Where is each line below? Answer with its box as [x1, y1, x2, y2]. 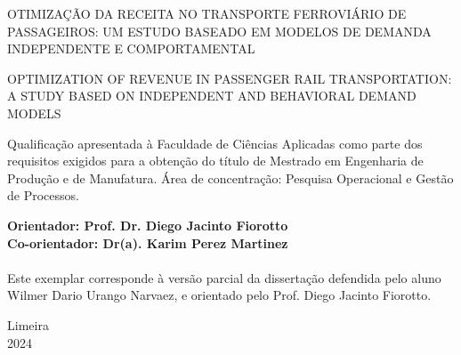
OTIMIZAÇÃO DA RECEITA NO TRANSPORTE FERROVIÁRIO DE [7, 4, 407, 22]
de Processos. [7, 186, 79, 205]
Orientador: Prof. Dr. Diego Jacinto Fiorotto [7, 215, 288, 234]
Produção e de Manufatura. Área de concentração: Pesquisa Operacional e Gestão [7, 168, 454, 187]
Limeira [7, 315, 49, 334]
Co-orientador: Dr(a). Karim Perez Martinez [7, 233, 288, 252]
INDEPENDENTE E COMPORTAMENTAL [7, 39, 255, 58]
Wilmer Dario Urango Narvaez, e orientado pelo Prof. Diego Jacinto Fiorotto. [7, 286, 432, 304]
